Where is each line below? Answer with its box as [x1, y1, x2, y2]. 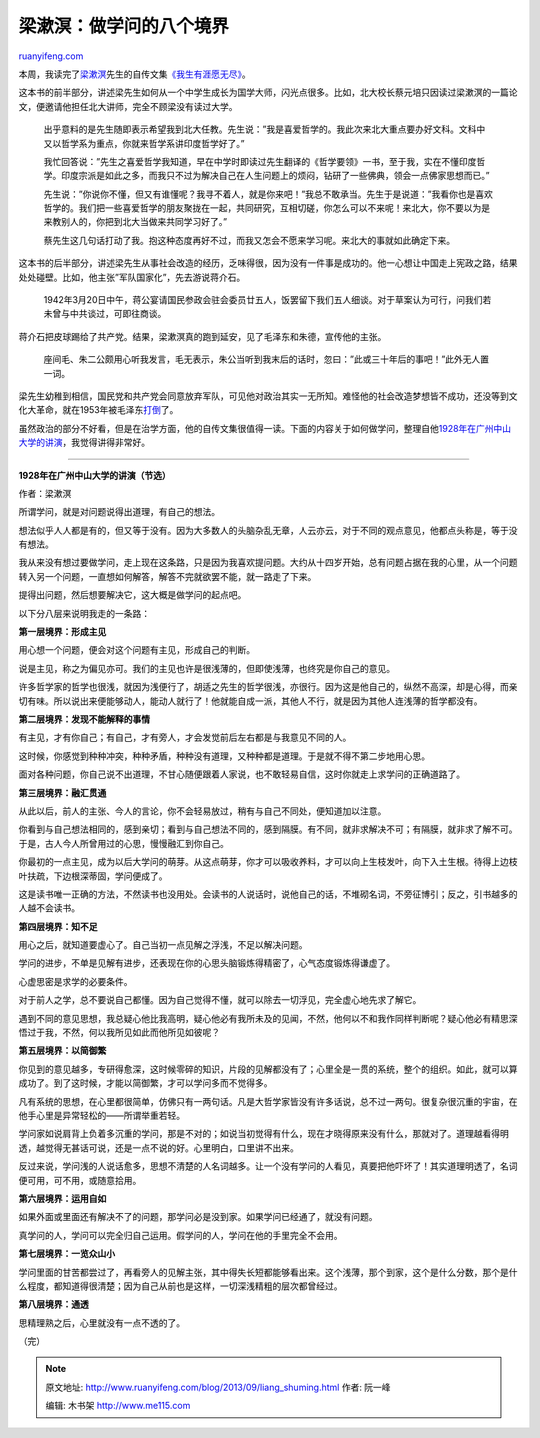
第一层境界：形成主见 [18, 626, 107, 638]
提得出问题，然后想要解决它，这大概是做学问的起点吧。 [18, 589, 247, 601]
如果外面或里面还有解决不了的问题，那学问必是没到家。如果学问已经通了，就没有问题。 [18, 1211, 378, 1223]
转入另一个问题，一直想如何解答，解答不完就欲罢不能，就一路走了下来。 [18, 570, 317, 582]
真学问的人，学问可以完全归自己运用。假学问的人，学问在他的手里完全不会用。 [18, 1229, 343, 1241]
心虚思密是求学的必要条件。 [18, 975, 133, 987]
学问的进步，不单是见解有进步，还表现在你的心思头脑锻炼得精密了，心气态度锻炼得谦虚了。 [18, 957, 395, 969]
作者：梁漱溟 [18, 487, 72, 499]
